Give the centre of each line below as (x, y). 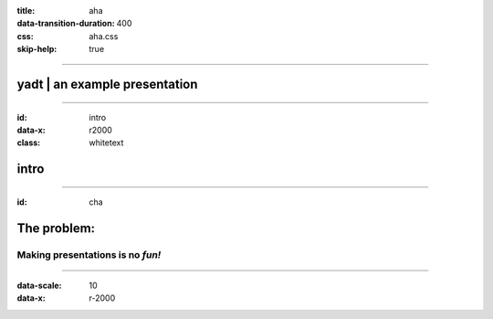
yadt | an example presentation (107, 84)
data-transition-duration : (66, 24)
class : (29, 143)
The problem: (56, 228)
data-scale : (39, 285)
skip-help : (37, 49)
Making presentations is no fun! (89, 254)
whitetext (106, 143)
